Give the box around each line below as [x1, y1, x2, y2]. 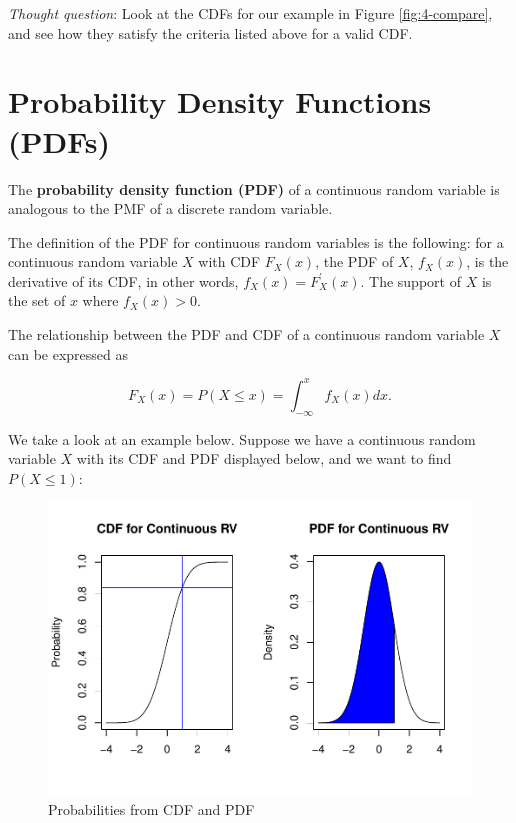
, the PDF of [315, 251, 394, 272]
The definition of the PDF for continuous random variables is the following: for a [8, 231, 504, 252]
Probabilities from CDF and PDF [48, 799, 255, 820]
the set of [8, 290, 66, 311]
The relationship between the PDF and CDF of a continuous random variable [8, 324, 485, 345]
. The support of [360, 270, 461, 291]
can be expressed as [8, 343, 129, 364]
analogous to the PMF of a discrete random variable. [8, 198, 333, 219]
